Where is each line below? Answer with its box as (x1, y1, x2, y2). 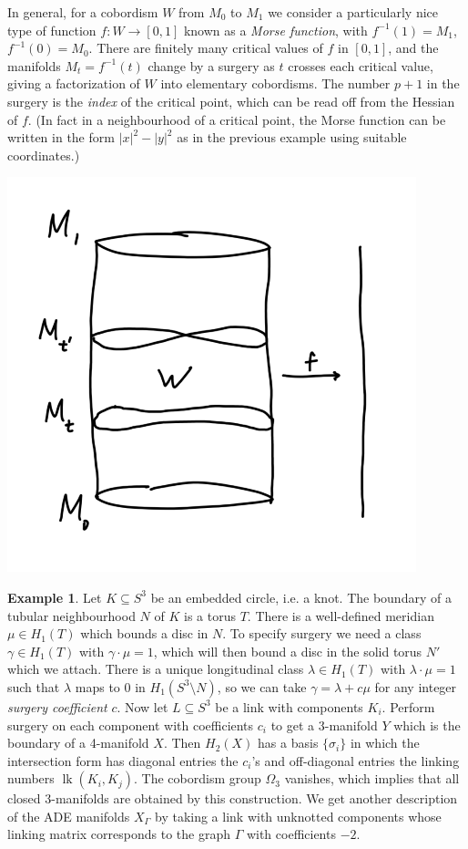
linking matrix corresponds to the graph (7, 824, 230, 844)
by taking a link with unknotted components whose (154, 806, 442, 825)
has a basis (258, 733, 319, 752)
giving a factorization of (7, 74, 140, 93)
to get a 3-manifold (270, 715, 378, 734)
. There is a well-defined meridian (247, 606, 434, 625)
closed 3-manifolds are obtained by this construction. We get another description (7, 789, 458, 808)
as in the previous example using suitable (177, 128, 407, 147)
